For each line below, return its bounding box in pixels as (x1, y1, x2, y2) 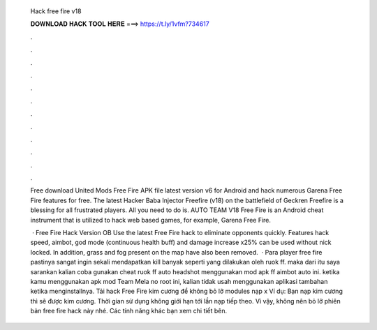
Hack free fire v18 (30, 7, 82, 15)
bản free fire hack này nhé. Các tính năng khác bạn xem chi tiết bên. (30, 307, 228, 315)
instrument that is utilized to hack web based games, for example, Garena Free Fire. (30, 216, 272, 224)
